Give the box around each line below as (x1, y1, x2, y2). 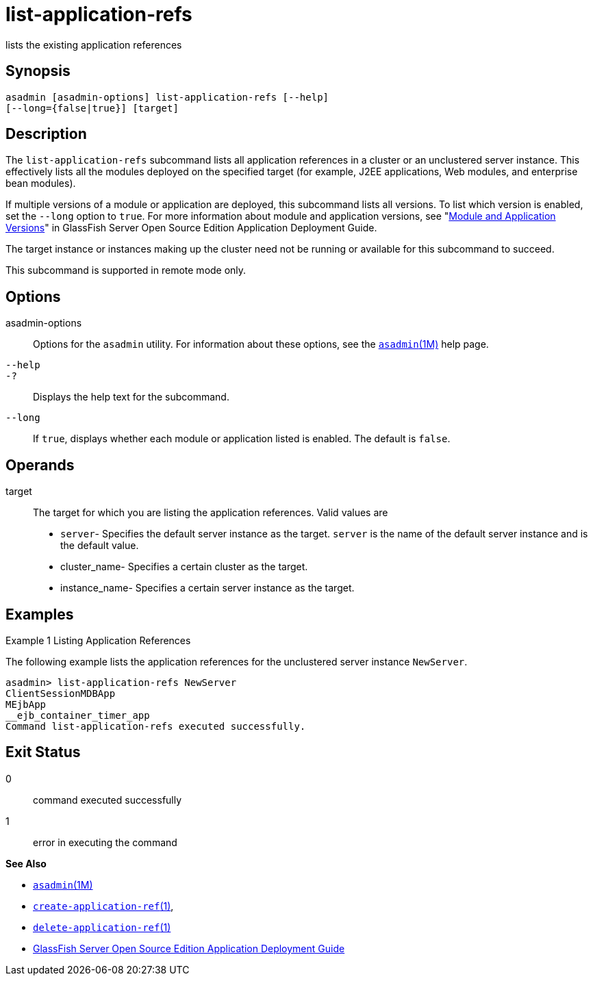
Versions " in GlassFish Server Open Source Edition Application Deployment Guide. (5, 222, 377, 234)
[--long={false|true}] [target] (5, 102, 179, 114)
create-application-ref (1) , (33, 900, 174, 912)
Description (5, 125, 87, 143)
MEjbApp (5, 698, 47, 710)
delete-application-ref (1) (33, 921, 171, 933)
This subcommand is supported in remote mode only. (5, 264, 247, 277)
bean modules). (5, 177, 76, 190)
